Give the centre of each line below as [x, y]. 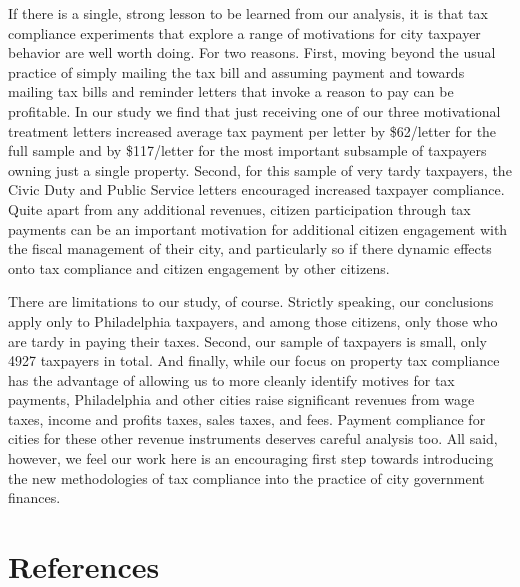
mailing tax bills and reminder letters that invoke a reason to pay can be [231, 91]
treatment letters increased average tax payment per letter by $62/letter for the [252, 130]
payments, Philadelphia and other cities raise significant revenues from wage [241, 399]
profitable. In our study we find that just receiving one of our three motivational [254, 110]
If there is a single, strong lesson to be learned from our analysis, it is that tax [248, 13]
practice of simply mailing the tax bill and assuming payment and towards [236, 71]
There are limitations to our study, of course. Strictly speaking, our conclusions [251, 301]
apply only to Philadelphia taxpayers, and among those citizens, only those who [253, 320]
